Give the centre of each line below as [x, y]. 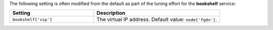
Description [111, 13]
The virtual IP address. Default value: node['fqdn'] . [157, 20]
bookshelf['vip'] [32, 19]
